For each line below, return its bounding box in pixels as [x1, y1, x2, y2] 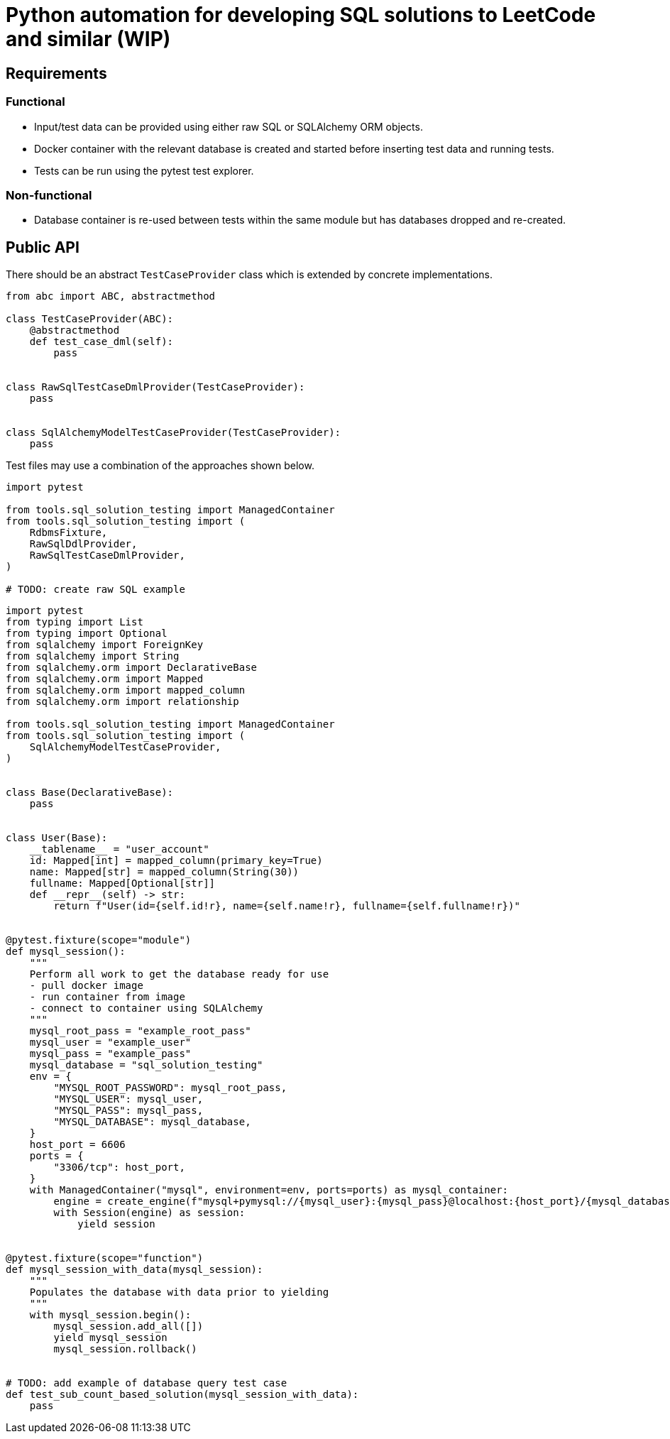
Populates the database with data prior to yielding [29, 1286, 329, 1298]
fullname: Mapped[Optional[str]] [29, 877, 216, 890]
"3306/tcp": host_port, [53, 1161, 185, 1173]
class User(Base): [6, 832, 108, 844]
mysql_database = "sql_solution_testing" [29, 1059, 263, 1071]
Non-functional [6, 187, 92, 202]
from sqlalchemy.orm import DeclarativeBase [6, 662, 258, 674]
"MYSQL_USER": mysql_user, [53, 1093, 204, 1105]
